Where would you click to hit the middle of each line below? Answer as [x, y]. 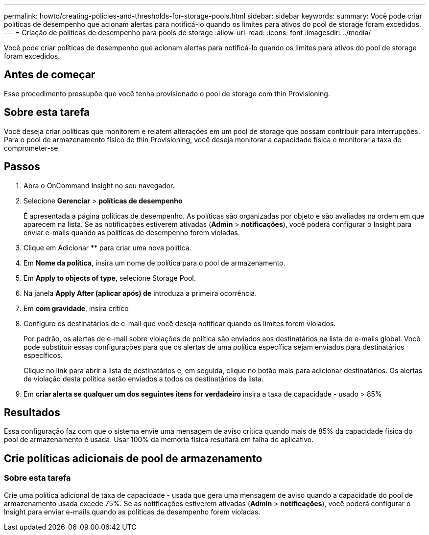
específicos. [43, 355]
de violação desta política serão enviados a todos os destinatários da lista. [143, 379]
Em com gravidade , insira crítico [76, 308]
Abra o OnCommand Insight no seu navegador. [99, 185]
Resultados [32, 412]
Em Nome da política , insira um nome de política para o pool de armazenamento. [155, 263]
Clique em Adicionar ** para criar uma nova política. [107, 247]
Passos [22, 167]
